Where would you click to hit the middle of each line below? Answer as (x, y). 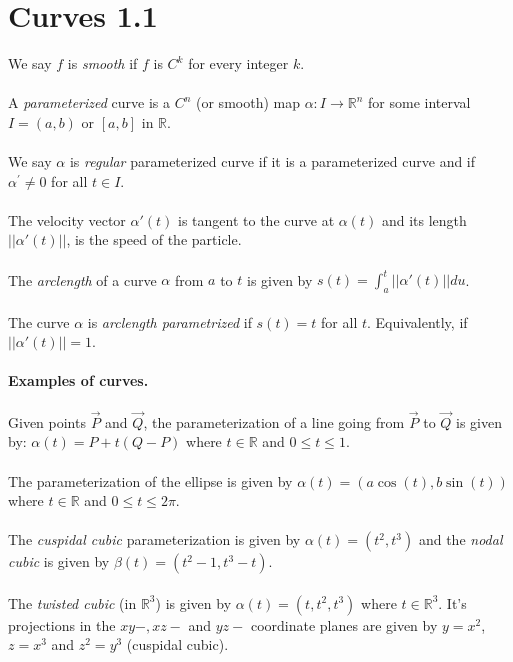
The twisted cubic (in (72, 602)
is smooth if (102, 63)
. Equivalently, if (417, 321)
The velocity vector (67, 219)
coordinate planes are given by (344, 624)
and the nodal (460, 539)
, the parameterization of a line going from (274, 421)
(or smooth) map (248, 102)
